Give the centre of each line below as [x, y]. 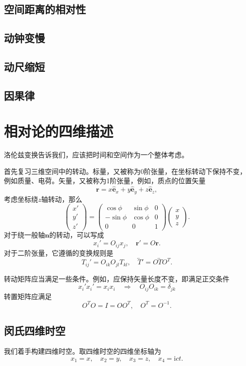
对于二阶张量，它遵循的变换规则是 [59, 252]
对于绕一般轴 [24, 235]
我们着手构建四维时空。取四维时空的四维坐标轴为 [82, 351]
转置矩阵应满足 [28, 296]
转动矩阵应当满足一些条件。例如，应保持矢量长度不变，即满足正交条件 [117, 278]
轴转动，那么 [62, 199]
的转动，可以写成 [76, 235]
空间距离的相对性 [45, 9]
